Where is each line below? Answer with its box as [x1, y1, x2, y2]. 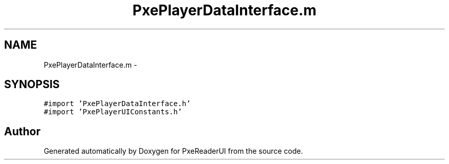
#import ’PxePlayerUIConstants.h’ [44, 108, 182, 116]
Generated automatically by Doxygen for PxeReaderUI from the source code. [44, 147, 303, 156]
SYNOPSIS [4, 78, 60, 91]
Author [4, 125, 40, 138]
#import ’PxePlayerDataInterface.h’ [44, 99, 191, 108]
